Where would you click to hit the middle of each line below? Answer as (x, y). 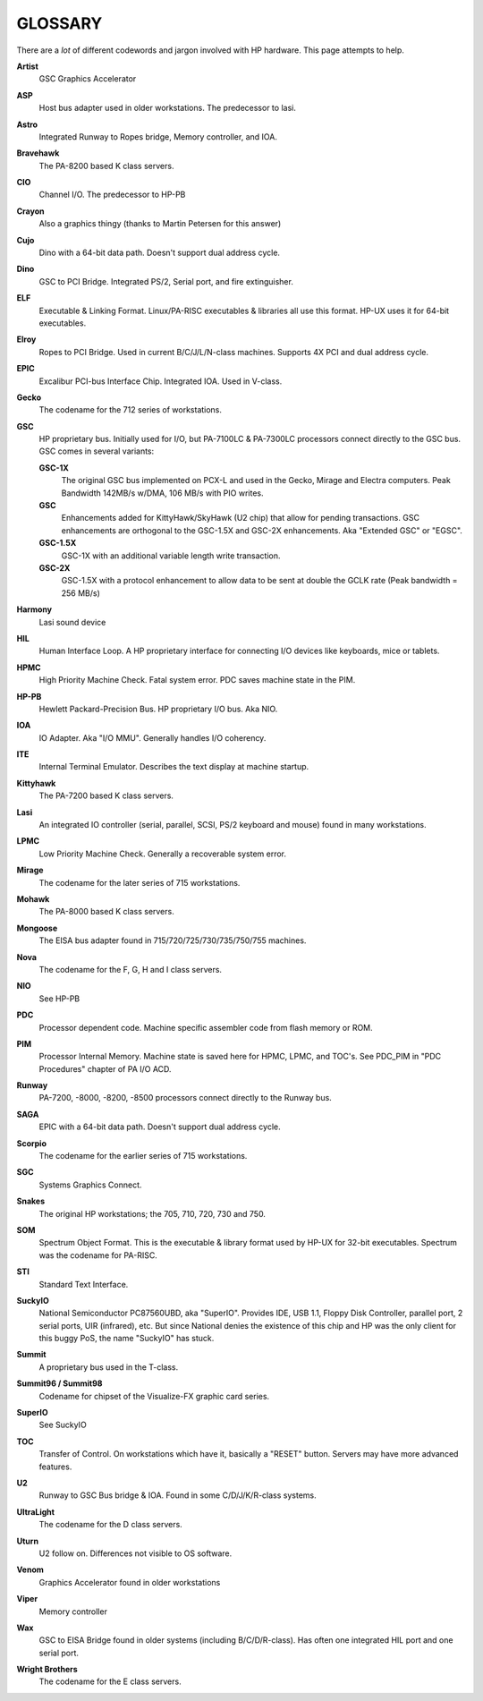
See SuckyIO (63, 1425)
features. (55, 1467)
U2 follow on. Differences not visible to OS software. (136, 1553)
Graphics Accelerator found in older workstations (130, 1582)
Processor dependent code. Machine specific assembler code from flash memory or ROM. (206, 1027)
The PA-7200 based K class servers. (106, 795)
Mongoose (37, 928)
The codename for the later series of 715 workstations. (140, 882)
